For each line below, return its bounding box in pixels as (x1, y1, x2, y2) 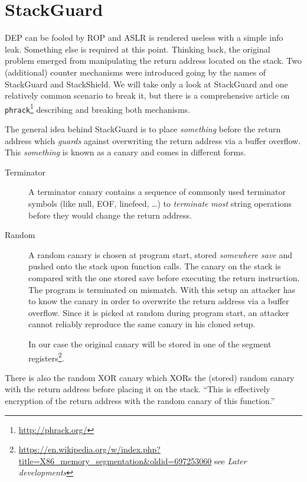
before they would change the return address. (28, 209, 192, 221)
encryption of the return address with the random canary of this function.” (5, 394, 275, 406)
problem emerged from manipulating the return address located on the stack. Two (5, 54, 302, 67)
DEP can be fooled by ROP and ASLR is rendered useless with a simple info (5, 31, 283, 44)
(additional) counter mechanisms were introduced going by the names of (5, 66, 266, 78)
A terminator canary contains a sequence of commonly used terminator (28, 185, 286, 198)
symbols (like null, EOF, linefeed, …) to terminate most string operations (28, 197, 292, 209)
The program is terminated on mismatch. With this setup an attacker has (28, 283, 296, 295)
